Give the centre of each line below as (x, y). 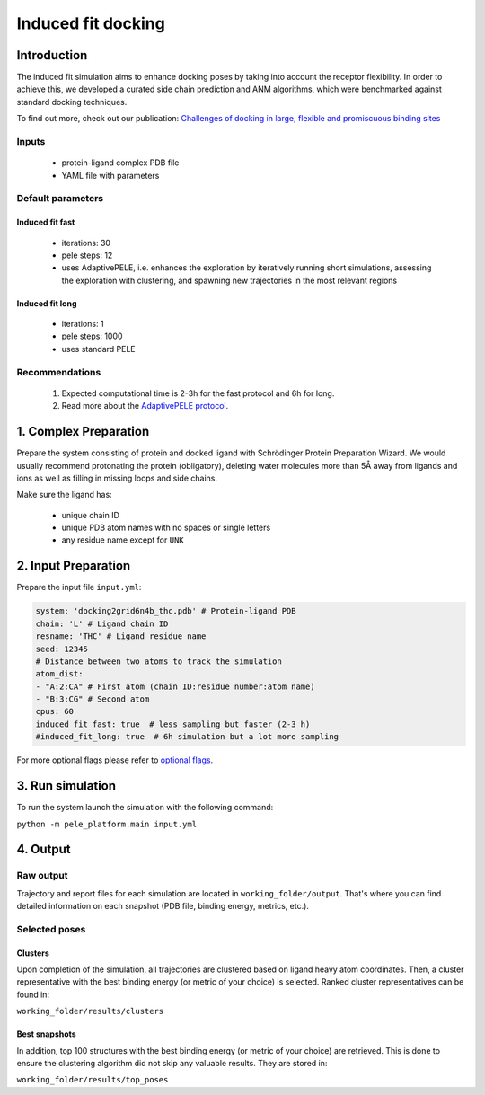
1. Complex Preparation (83, 432)
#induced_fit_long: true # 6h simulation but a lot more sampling (187, 737)
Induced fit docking (91, 23)
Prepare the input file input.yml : (79, 587)
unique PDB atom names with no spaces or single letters (166, 528)
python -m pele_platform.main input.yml (107, 824)
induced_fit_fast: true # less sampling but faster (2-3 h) (173, 724)
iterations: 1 (83, 324)
